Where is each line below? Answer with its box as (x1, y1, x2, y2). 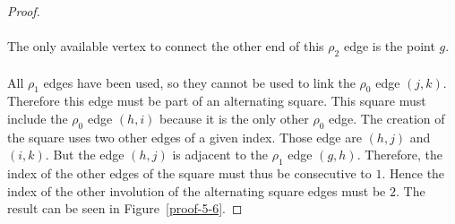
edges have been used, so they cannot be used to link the (43, 73, 356, 91)
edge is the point (343, 37, 435, 56)
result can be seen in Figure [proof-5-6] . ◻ (7, 199, 243, 218)
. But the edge (45, 145, 124, 164)
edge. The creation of (329, 108, 445, 127)
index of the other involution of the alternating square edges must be (7, 181, 386, 200)
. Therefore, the (356, 145, 443, 164)
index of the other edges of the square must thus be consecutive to (7, 164, 372, 183)
